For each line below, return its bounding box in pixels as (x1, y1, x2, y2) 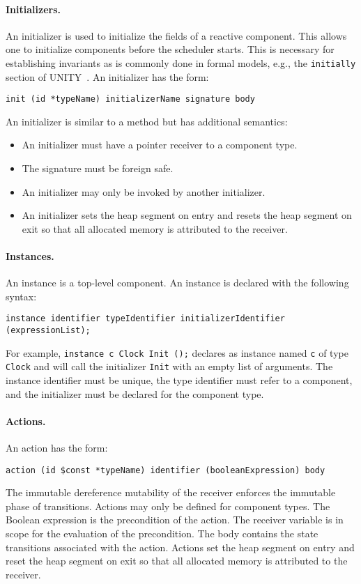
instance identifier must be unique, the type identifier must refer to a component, (6, 373, 353, 387)
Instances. (6, 249, 54, 263)
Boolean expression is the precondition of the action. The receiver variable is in (6, 512, 344, 527)
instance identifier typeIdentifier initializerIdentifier (6, 314, 285, 324)
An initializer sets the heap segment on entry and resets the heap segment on (22, 208, 352, 222)
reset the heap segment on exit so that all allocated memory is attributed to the (6, 553, 348, 568)
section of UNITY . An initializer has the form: (6, 69, 209, 84)
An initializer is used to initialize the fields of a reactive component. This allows (6, 28, 347, 43)
